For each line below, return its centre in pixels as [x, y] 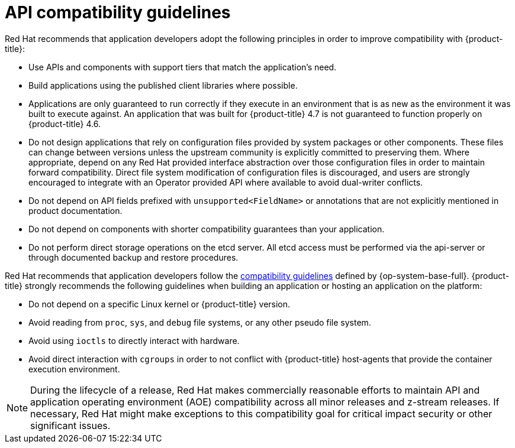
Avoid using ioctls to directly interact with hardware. [134, 340]
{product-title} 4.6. [65, 124]
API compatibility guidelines [118, 12]
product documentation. [75, 210]
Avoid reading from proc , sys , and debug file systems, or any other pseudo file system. [200, 322]
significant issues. [70, 425]
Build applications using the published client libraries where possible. [163, 85]
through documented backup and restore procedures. [133, 257]
